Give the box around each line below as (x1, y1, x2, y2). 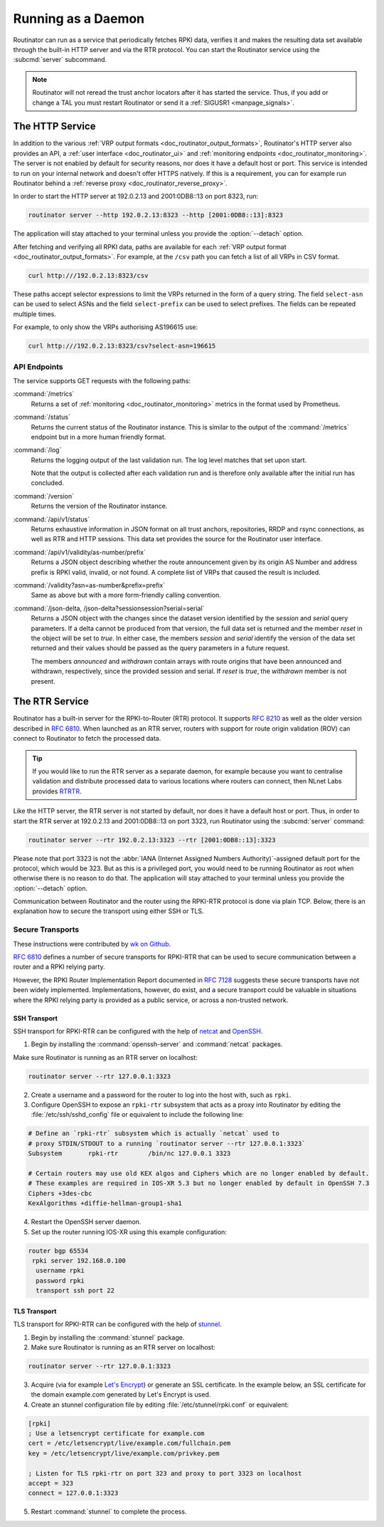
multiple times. (13, 310, 56, 318)
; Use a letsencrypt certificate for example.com (28, 1429, 205, 1438)
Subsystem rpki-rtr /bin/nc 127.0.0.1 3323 (28, 1150, 231, 1157)
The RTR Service (13, 695, 89, 708)
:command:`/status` (13, 413, 70, 422)
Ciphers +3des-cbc (28, 1189, 92, 1197)
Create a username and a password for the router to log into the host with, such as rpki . (31, 1090, 292, 1099)
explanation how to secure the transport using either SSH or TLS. (13, 907, 204, 915)
